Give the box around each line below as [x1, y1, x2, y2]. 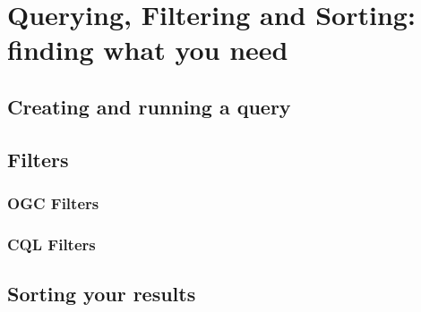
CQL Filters [7, 232, 96, 255]
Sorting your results [7, 280, 196, 308]
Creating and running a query [7, 92, 291, 120]
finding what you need [7, 31, 288, 68]
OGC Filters [7, 192, 99, 215]
